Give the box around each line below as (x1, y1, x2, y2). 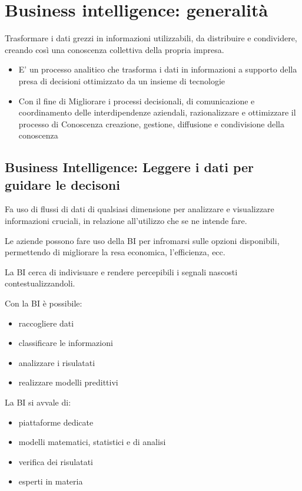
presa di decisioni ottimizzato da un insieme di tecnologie (18, 74, 225, 87)
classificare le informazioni (18, 337, 113, 349)
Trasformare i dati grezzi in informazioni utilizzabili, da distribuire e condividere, (5, 32, 297, 44)
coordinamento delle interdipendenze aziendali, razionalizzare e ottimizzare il (18, 106, 296, 118)
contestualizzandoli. (5, 277, 75, 289)
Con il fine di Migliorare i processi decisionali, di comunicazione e (18, 94, 255, 107)
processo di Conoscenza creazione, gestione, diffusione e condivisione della (18, 117, 285, 130)
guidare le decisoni (5, 175, 120, 193)
